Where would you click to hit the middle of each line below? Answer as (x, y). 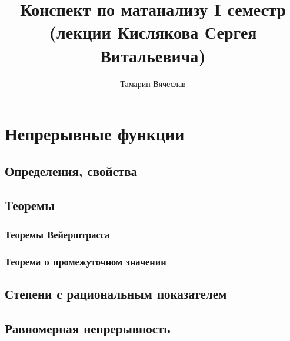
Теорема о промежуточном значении (86, 261)
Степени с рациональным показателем (116, 293)
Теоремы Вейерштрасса (57, 234)
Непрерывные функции (95, 134)
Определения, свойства (71, 170)
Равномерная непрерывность (88, 328)
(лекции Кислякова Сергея (153, 32)
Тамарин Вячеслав (153, 83)
